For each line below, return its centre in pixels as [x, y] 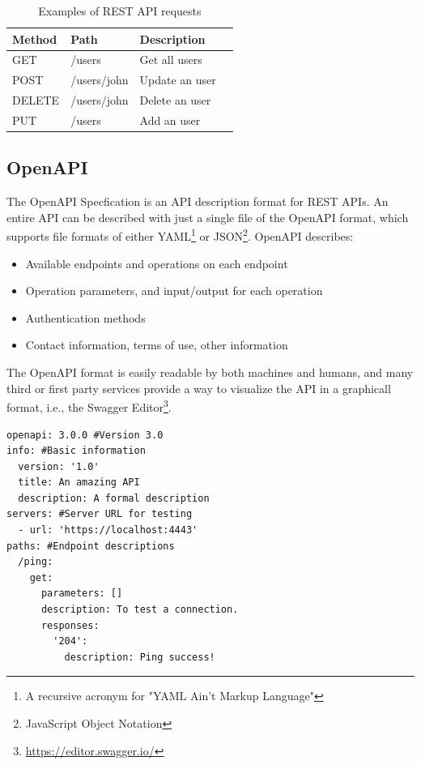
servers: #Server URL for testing [100, 514]
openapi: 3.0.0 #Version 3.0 [85, 435]
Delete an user [175, 100]
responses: [70, 625]
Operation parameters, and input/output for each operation [174, 291]
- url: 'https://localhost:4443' [108, 530]
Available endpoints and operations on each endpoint [157, 263]
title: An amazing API [79, 483]
